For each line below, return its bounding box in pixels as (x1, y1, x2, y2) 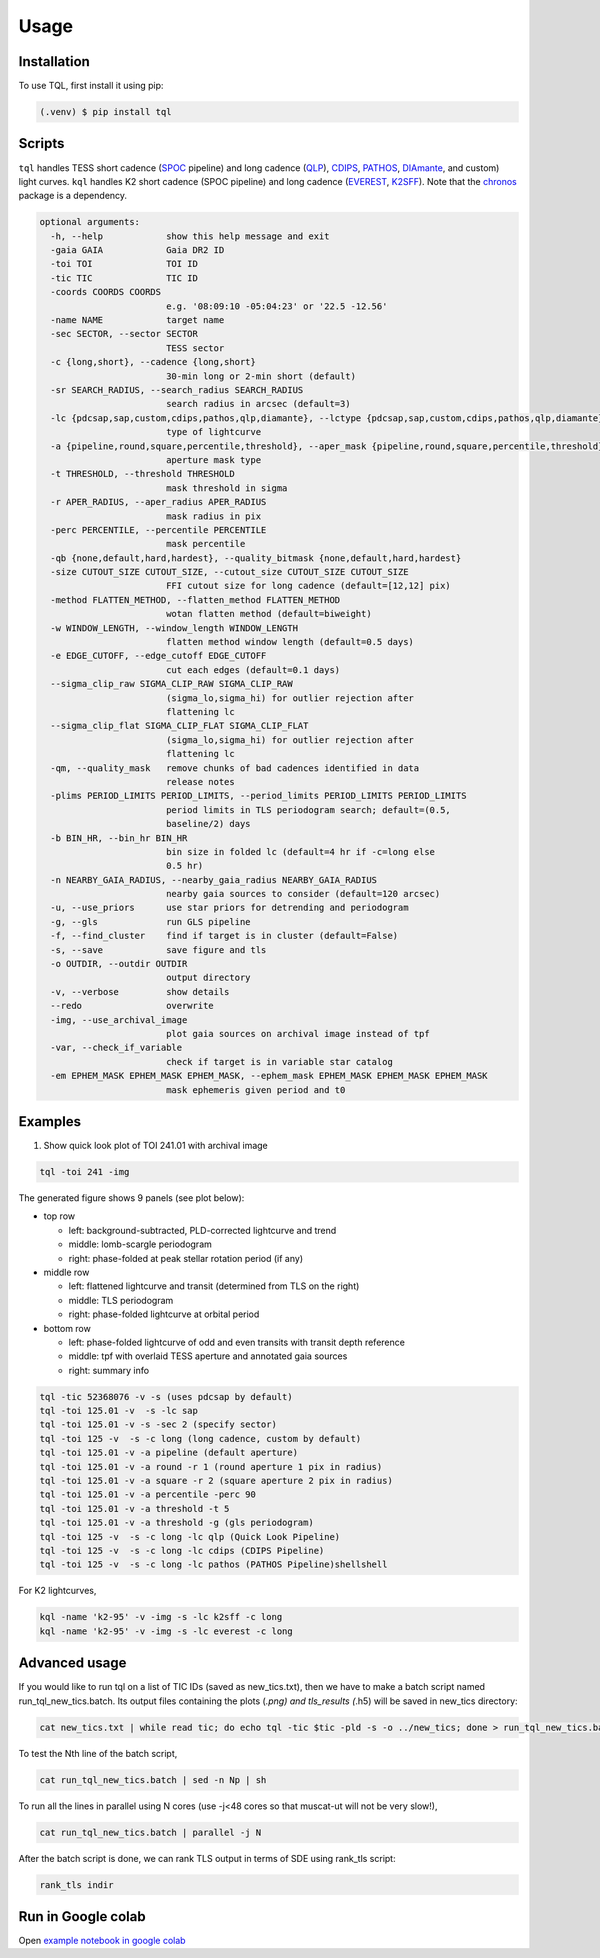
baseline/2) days (165, 818, 251, 830)
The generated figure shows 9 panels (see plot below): (18, 1192, 245, 1204)
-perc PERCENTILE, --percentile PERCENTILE (50, 524, 267, 535)
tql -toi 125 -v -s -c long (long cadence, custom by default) (39, 1433, 362, 1444)
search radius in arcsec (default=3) (165, 398, 351, 410)
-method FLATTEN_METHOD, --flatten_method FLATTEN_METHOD (50, 594, 341, 605)
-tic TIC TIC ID (50, 272, 199, 284)
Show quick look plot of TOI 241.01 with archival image (43, 1140, 269, 1152)
